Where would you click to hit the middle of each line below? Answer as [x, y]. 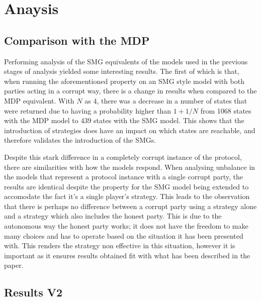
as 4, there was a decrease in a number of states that [166, 100]
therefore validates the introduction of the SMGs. [80, 140]
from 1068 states [226, 110]
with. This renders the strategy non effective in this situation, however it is [120, 245]
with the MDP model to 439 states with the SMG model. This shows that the [124, 120]
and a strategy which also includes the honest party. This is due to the [113, 216]
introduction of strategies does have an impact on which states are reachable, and [130, 130]
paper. [14, 265]
